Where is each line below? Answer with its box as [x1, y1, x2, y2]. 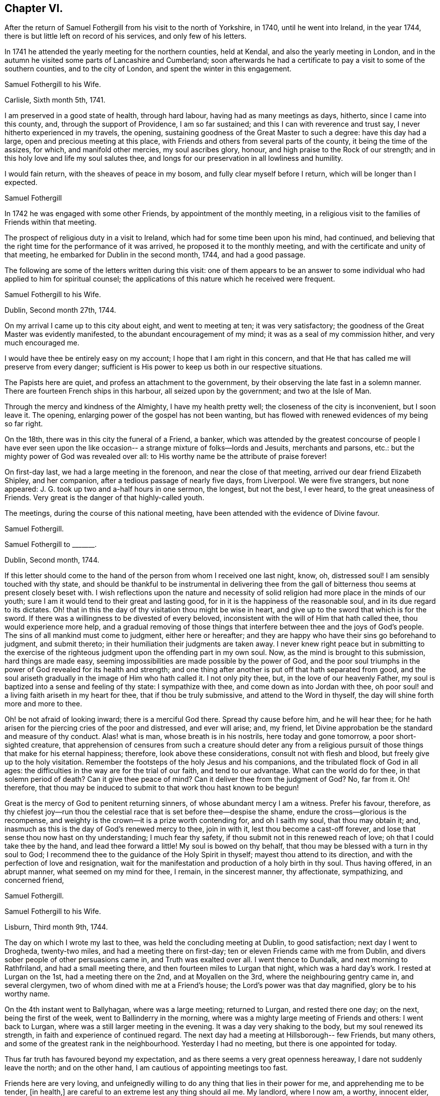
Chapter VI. [5, 2, 63, 15]
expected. [5, 178, 38, 187]
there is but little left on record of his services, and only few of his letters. [5, 32, 247, 41]
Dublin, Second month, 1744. [5, 556, 100, 565]
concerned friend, [5, 876, 64, 885]
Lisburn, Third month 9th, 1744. [5, 923, 108, 932]
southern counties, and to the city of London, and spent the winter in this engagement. [5, 64, 292, 73]
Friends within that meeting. [5, 218, 97, 227]
